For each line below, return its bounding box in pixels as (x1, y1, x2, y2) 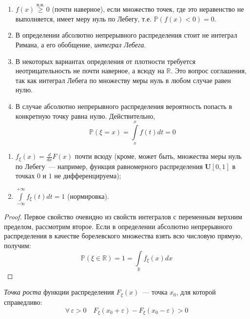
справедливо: (4, 297, 42, 307)
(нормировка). (67, 191, 109, 201)
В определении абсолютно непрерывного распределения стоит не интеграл (15, 30, 237, 40)
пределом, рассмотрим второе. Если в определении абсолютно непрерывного (4, 221, 232, 231)
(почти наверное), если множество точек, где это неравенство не (52, 4, 244, 14)
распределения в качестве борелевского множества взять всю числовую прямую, (4, 231, 243, 241)
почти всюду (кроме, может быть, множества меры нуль (75, 151, 242, 161)
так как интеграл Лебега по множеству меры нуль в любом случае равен (15, 75, 231, 85)
